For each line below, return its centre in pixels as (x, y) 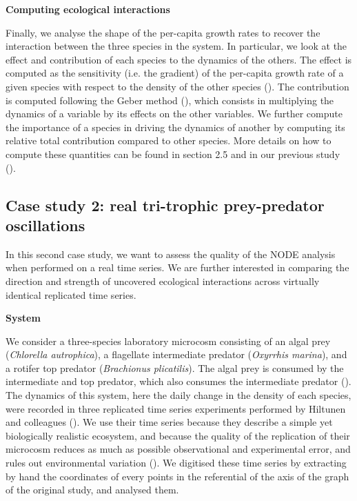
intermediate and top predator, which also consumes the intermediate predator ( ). (178, 381)
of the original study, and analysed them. (92, 490)
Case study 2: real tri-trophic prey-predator (165, 205)
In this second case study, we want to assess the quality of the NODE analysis (171, 254)
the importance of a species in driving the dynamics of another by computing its (175, 127)
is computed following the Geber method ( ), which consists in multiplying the (170, 100)
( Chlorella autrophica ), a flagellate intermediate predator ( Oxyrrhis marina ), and (176, 354)
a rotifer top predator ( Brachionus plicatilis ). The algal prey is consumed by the (175, 367)
